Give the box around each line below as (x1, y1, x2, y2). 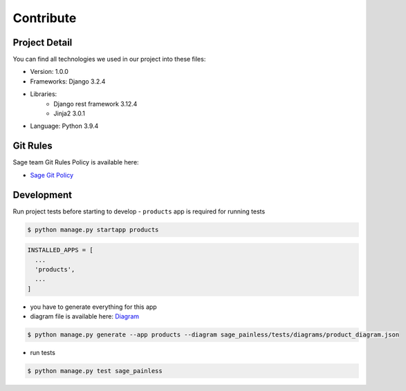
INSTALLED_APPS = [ (27, 246, 93, 254)
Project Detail (12, 37, 73, 48)
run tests (30, 349, 55, 357)
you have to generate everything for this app (30, 303, 157, 311)
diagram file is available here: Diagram (30, 312, 140, 321)
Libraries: (30, 90, 57, 98)
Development (12, 189, 73, 200)
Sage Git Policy (30, 171, 74, 179)
